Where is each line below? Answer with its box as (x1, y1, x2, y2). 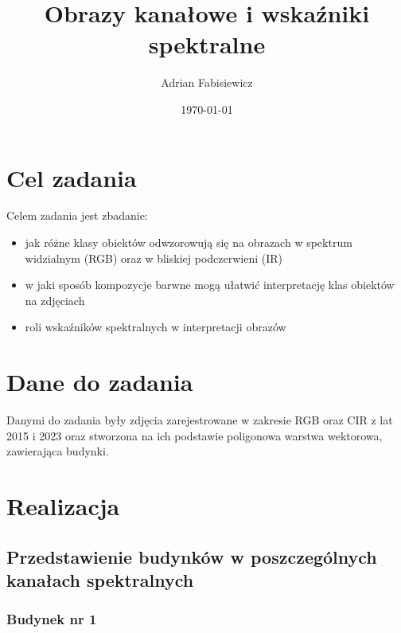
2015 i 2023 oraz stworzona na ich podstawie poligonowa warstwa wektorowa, (6, 427, 383, 443)
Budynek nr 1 (6, 609, 97, 629)
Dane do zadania (6, 365, 193, 398)
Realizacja (6, 490, 120, 522)
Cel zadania (6, 161, 137, 193)
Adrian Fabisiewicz (161, 74, 253, 91)
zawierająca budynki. (6, 443, 109, 459)
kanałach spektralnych (6, 568, 194, 592)
